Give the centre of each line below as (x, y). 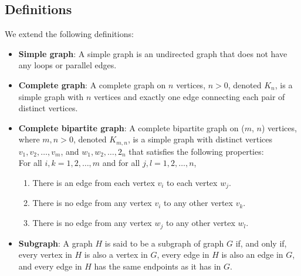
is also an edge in (252, 255)
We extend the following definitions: (69, 34)
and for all (121, 163)
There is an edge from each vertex (94, 182)
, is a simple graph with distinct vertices (200, 139)
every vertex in (45, 255)
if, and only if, (261, 243)
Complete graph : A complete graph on (92, 84)
